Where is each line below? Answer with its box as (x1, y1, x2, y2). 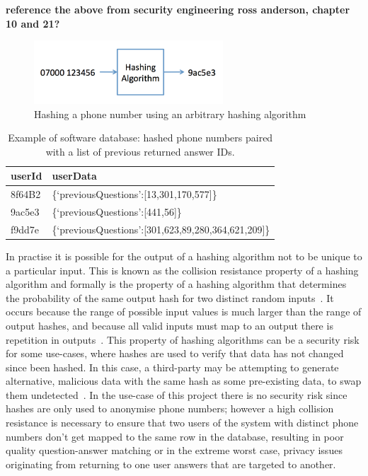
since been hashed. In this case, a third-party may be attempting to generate (6, 359, 339, 374)
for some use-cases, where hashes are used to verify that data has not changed (6, 346, 344, 361)
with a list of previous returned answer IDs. (45, 144, 235, 158)
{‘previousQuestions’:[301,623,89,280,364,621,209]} (52, 221, 270, 236)
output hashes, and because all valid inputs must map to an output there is (6, 318, 333, 332)
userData (52, 168, 97, 183)
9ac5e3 (11, 204, 40, 219)
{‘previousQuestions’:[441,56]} (52, 204, 182, 219)
